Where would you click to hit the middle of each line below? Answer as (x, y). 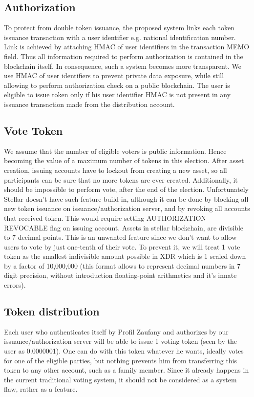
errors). (15, 285)
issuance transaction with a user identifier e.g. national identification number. (120, 37)
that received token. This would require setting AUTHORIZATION (105, 218)
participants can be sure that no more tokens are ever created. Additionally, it (121, 179)
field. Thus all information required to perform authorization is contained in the (124, 56)
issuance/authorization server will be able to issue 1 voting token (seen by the (120, 341)
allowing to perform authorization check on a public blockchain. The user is (117, 85)
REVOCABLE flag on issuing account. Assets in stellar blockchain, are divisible (124, 227)
